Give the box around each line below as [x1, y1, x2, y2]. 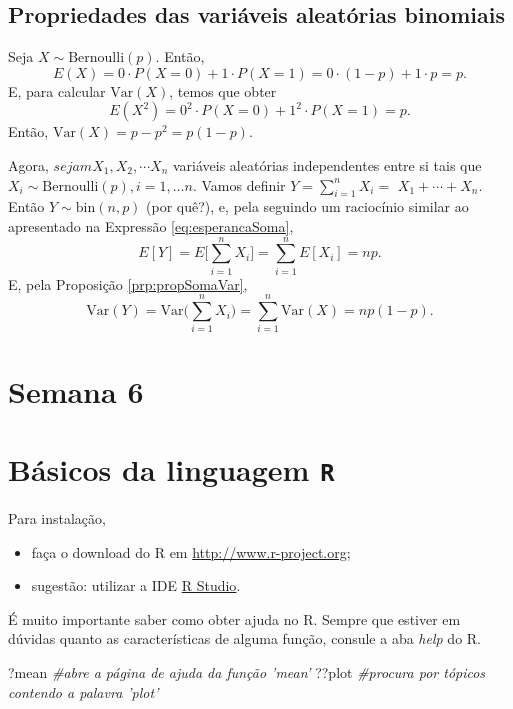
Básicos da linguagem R [8, 448, 335, 489]
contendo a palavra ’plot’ [8, 681, 159, 702]
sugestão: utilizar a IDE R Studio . [31, 575, 241, 596]
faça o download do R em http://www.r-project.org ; [31, 541, 351, 562]
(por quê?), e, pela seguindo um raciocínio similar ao [146, 196, 469, 217]
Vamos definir [201, 174, 286, 195]
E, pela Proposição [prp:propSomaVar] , [8, 273, 248, 294]
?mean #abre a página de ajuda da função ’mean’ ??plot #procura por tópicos [8, 662, 486, 682]
